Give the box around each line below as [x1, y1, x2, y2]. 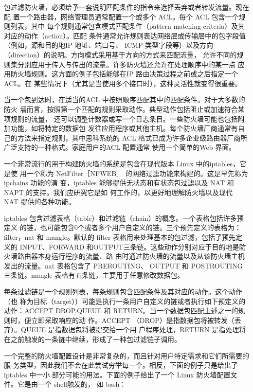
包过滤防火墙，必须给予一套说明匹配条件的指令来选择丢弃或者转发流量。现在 [4, 2, 249, 12]
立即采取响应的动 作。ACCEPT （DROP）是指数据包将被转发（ [31, 315, 235, 325]
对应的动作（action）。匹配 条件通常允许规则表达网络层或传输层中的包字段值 [4, 30, 246, 40]
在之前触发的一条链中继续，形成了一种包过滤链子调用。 [4, 334, 181, 344]
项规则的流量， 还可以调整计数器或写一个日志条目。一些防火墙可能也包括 [4, 113, 238, 124]
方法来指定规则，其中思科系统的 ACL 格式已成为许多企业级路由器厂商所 [17, 132, 248, 143]
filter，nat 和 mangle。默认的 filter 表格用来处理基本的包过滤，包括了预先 [4, 232, 236, 242]
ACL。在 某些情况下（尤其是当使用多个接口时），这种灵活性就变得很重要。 [4, 78, 242, 88]
